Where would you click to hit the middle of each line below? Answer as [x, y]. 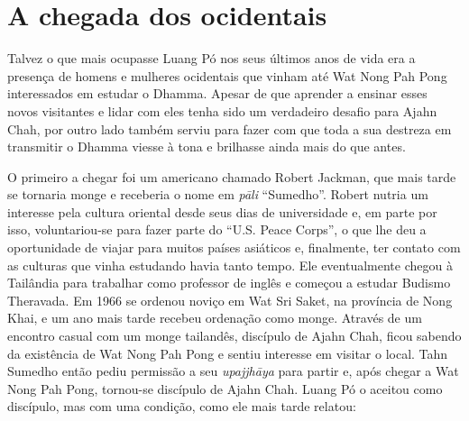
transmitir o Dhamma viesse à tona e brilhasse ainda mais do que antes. [207, 146]
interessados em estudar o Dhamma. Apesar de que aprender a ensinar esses [217, 93]
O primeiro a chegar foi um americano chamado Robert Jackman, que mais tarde [232, 176]
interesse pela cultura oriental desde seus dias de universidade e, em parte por [222, 211]
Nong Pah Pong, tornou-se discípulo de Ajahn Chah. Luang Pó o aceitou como [225, 388]
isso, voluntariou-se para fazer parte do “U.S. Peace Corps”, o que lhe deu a [217, 229]
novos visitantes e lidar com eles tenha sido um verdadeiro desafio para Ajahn [222, 110]
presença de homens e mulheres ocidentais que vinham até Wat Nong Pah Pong [227, 75]
